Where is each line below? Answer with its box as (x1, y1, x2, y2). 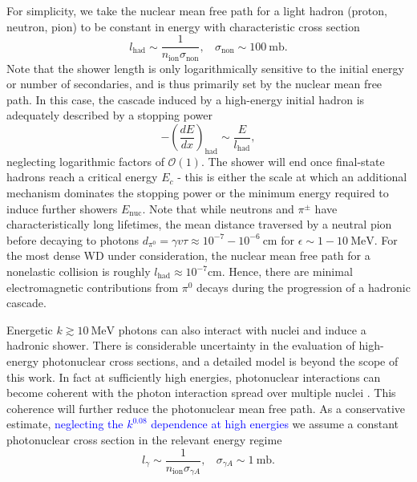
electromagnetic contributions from (6, 278, 179, 295)
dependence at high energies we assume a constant (151, 415, 399, 432)
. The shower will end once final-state (200, 152, 385, 169)
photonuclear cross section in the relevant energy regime (6, 431, 282, 448)
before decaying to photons (6, 231, 140, 248)
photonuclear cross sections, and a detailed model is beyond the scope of (42, 353, 399, 369)
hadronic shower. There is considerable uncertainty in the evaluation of (6, 337, 355, 354)
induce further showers (6, 200, 118, 217)
